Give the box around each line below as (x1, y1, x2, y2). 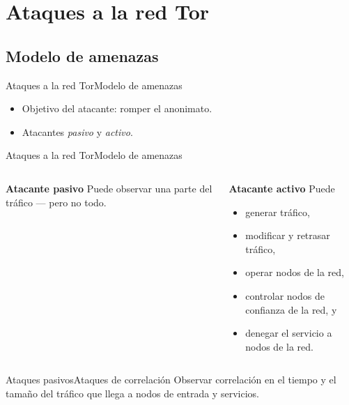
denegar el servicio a (245, 326, 332, 340)
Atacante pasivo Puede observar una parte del (6, 181, 212, 195)
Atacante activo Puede (228, 181, 335, 195)
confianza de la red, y (245, 302, 337, 316)
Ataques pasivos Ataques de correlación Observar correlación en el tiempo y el (6, 372, 336, 387)
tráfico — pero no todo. (6, 194, 107, 209)
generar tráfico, (245, 204, 310, 219)
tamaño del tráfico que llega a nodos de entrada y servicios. (6, 385, 259, 400)
